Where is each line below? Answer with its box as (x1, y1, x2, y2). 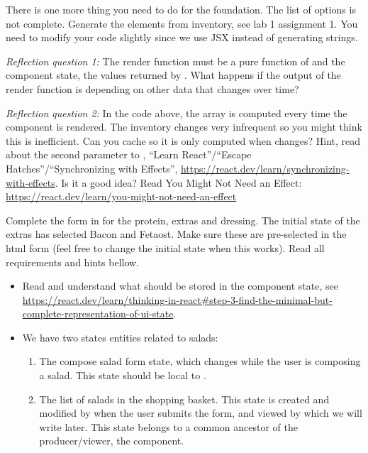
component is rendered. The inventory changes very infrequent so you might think (6, 119, 362, 134)
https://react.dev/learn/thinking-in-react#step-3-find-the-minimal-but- (22, 292, 333, 307)
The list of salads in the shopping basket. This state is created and (39, 391, 330, 406)
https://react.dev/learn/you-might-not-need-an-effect (6, 189, 237, 204)
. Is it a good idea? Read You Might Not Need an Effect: (55, 175, 302, 190)
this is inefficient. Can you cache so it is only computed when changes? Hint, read (6, 133, 361, 148)
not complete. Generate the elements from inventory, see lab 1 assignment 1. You (6, 16, 358, 31)
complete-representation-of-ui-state (22, 306, 174, 321)
